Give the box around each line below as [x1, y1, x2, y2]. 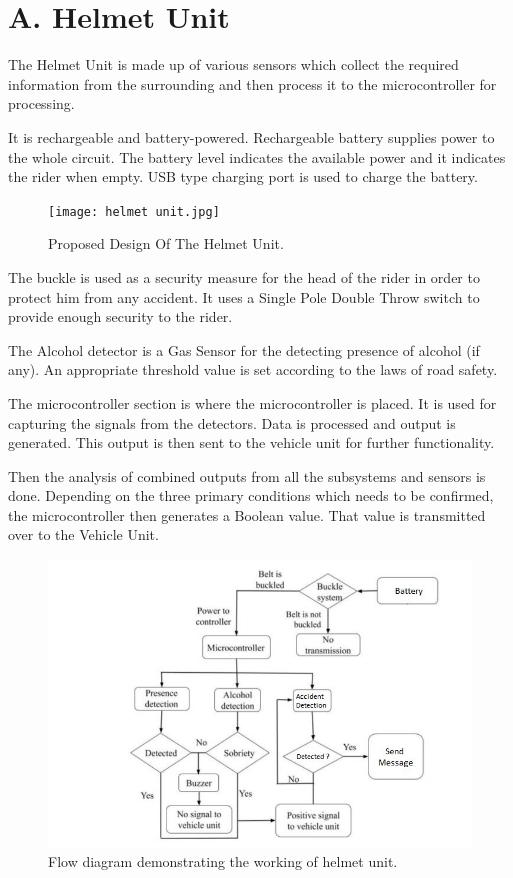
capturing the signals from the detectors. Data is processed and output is [8, 412, 456, 433]
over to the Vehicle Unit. [8, 524, 159, 545]
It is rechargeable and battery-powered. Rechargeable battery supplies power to [8, 126, 495, 147]
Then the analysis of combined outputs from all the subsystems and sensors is [8, 465, 486, 486]
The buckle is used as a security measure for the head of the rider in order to [8, 266, 480, 287]
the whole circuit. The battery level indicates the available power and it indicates [8, 146, 506, 167]
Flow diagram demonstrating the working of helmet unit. [48, 851, 398, 872]
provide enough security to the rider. [8, 306, 233, 327]
